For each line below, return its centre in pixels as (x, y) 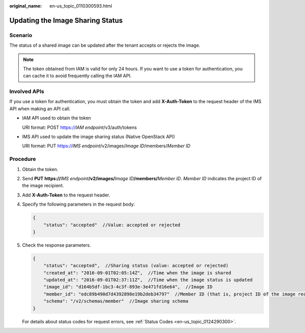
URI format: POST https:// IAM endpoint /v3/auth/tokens (80, 127)
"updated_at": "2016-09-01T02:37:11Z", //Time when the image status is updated (148, 280)
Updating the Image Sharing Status (66, 20)
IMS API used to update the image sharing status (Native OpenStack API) (99, 137)
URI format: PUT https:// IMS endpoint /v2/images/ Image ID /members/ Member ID (106, 146)
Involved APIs (27, 91)
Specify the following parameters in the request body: (79, 204)
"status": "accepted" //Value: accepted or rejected (112, 225)
